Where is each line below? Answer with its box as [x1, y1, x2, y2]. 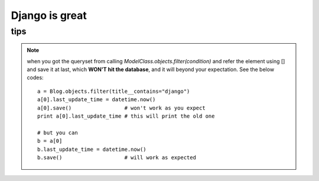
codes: [27, 74, 44, 81]
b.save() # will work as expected [37, 154, 196, 161]
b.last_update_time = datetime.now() [37, 146, 147, 153]
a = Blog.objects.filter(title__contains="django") [37, 88, 190, 95]
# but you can [37, 129, 78, 136]
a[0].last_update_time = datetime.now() [37, 96, 156, 103]
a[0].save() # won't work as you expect [37, 104, 206, 111]
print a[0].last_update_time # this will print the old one [37, 112, 215, 119]
